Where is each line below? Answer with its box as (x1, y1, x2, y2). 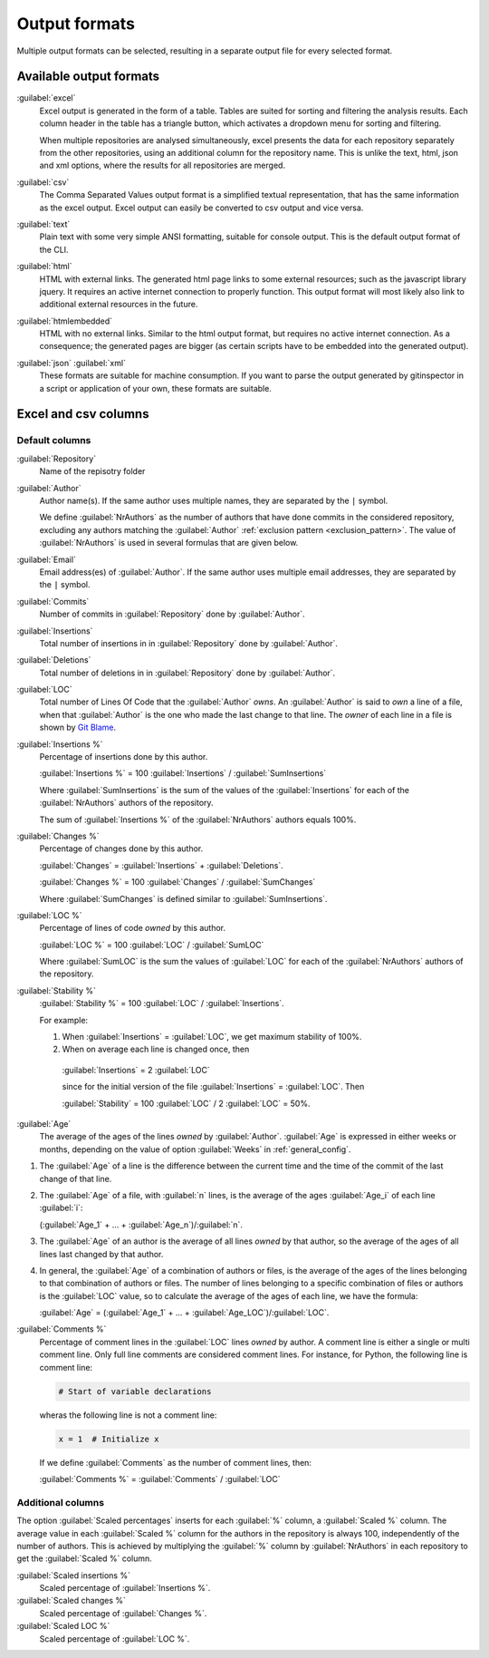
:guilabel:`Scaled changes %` (16, 1595, 127, 1606)
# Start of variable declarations (58, 1386, 212, 1396)
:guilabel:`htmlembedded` (16, 315, 113, 326)
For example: (39, 1014, 89, 1025)
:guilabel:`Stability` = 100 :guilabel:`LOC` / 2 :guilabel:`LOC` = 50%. (62, 1098, 311, 1109)
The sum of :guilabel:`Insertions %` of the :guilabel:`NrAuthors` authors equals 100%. (39, 814, 357, 825)
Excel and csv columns (16, 406, 149, 422)
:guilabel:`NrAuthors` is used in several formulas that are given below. (39, 538, 299, 548)
